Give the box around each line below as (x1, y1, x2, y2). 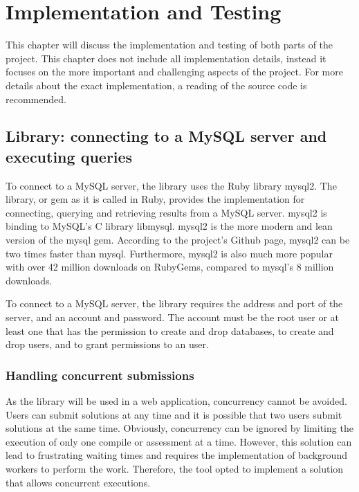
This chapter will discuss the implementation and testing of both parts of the (6, 37, 333, 52)
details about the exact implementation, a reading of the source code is (6, 78, 307, 92)
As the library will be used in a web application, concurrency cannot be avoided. (6, 394, 347, 408)
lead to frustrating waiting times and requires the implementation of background (6, 448, 347, 462)
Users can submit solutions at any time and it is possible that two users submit (6, 407, 342, 421)
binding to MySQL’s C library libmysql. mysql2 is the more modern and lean (6, 219, 333, 233)
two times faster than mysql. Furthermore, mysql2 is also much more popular (6, 246, 333, 260)
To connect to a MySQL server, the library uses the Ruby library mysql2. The (6, 178, 337, 192)
